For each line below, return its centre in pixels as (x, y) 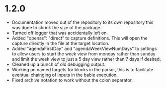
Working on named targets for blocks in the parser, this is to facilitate (83, 69)
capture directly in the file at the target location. (61, 43)
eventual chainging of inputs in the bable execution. (65, 75)
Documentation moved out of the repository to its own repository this (83, 22)
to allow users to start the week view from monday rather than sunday (83, 54)
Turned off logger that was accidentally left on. (60, 33)
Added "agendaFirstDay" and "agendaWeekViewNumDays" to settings (84, 48)
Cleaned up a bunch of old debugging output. (58, 64)
